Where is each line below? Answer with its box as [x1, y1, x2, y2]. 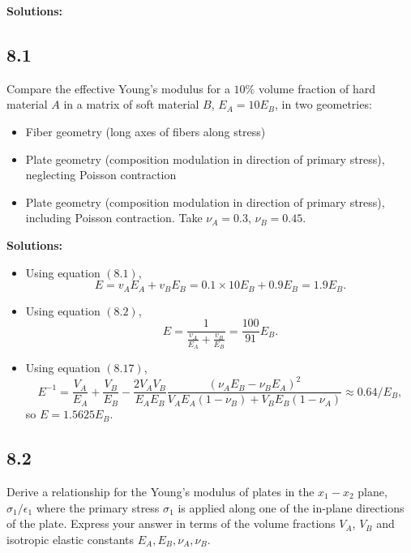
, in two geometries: [275, 96, 372, 113]
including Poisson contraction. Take [25, 209, 203, 226]
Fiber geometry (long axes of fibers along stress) [25, 122, 266, 139]
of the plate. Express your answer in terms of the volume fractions [6, 515, 336, 532]
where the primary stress [36, 499, 160, 516]
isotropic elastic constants [6, 530, 135, 547]
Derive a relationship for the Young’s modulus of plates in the [6, 483, 315, 499]
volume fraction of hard [258, 79, 375, 96]
